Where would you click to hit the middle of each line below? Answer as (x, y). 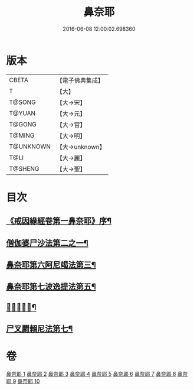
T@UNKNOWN (30, 147)
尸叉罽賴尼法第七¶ (40, 329)
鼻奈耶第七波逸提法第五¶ (51, 287)
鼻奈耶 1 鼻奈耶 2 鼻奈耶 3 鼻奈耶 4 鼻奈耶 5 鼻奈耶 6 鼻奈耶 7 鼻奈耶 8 (91, 374)
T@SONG (23, 102)
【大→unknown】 (81, 147)
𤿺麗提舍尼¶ (21, 307)
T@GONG (23, 124)
